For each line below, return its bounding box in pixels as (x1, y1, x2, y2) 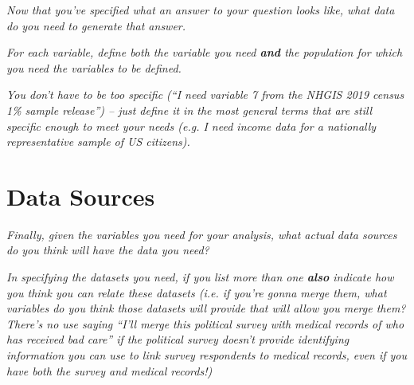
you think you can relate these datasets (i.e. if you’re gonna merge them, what (6, 284, 387, 301)
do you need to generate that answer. (6, 17, 186, 33)
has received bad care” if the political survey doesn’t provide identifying (6, 331, 350, 348)
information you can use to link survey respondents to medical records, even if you (6, 347, 407, 363)
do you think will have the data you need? (6, 242, 209, 258)
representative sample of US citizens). (6, 133, 190, 150)
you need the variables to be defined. (6, 59, 182, 76)
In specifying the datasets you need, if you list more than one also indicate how (6, 269, 394, 285)
